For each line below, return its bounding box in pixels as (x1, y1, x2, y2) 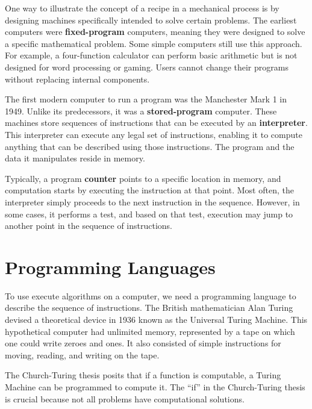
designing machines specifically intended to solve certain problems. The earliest (5, 13, 297, 26)
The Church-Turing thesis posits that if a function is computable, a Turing (5, 369, 281, 381)
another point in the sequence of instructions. (5, 219, 172, 232)
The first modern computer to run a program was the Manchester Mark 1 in (5, 93, 287, 105)
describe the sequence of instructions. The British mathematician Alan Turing (5, 301, 293, 314)
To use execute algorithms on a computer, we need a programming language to (5, 289, 296, 302)
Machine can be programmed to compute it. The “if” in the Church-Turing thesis (5, 380, 305, 393)
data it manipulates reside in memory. (5, 152, 145, 164)
